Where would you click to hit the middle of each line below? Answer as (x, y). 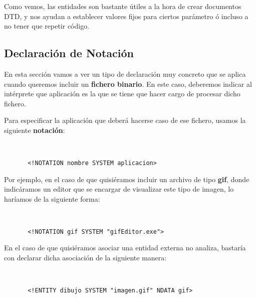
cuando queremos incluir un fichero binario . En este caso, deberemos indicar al (128, 84)
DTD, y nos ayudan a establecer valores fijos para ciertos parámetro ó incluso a (126, 16)
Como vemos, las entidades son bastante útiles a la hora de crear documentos (123, 6)
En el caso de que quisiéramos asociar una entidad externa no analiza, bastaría (125, 248)
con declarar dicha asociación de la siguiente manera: (85, 257)
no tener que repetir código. (47, 26)
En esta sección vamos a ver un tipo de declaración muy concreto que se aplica (125, 73)
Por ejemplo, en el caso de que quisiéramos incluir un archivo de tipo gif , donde (127, 179)
